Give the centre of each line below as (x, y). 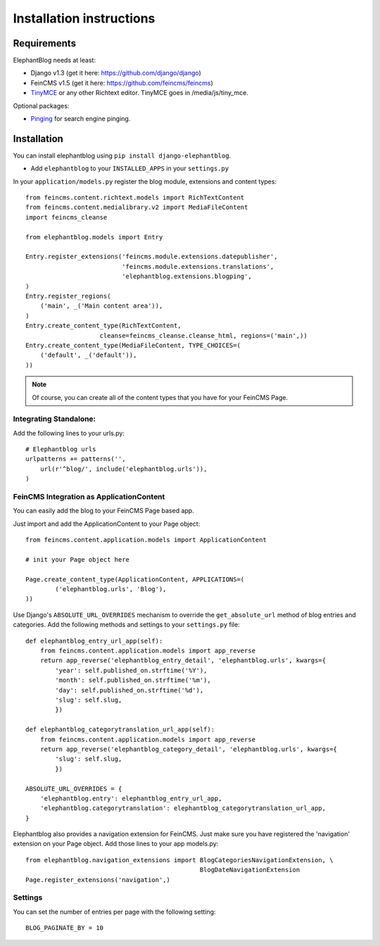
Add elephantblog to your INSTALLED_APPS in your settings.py (129, 168)
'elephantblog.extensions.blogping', (187, 277)
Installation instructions (84, 18)
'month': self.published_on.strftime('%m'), (133, 680)
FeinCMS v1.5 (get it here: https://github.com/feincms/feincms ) (122, 83)
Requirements (45, 43)
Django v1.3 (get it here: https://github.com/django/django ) (116, 73)
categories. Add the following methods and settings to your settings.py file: (126, 625)
